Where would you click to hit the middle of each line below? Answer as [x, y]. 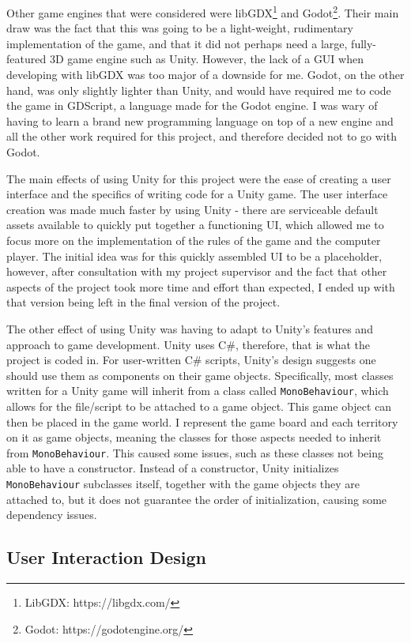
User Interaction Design [106, 557]
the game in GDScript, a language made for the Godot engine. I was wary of [192, 105]
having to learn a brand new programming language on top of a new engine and [200, 120]
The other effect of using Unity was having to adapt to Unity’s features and [190, 328]
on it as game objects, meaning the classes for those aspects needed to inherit [194, 437]
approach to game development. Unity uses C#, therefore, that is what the [188, 344]
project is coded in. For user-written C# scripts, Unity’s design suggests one [191, 360]
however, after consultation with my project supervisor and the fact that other [197, 271]
